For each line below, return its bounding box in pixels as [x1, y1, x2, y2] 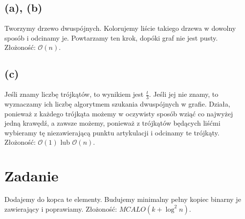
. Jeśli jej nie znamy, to [149, 89, 219, 99]
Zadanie [4, 166, 59, 186]
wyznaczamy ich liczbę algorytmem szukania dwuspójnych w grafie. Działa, [4, 99, 230, 109]
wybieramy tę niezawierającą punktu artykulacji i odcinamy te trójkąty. [4, 127, 220, 137]
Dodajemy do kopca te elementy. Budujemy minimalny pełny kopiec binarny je [4, 194, 241, 204]
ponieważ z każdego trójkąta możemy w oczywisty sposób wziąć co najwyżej [4, 108, 233, 118]
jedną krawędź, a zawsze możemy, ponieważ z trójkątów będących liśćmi [4, 118, 221, 128]
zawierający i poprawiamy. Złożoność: [4, 203, 117, 214]
